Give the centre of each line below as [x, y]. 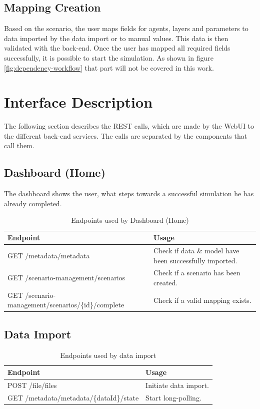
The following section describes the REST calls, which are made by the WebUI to [129, 126]
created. [166, 282]
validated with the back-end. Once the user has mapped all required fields [117, 48]
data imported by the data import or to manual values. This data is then [116, 38]
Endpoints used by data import [108, 355]
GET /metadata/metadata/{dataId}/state [73, 397]
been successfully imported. [195, 260]
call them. [19, 145]
